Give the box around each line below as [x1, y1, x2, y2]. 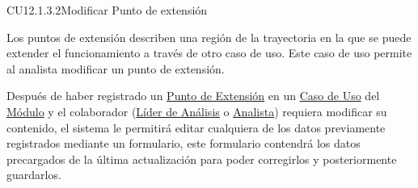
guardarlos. [6, 166, 61, 183]
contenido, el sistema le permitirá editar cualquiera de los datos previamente [6, 119, 386, 136]
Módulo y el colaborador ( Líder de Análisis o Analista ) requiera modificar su [6, 102, 387, 119]
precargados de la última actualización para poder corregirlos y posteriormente [6, 150, 397, 167]
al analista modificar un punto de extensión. [6, 60, 225, 77]
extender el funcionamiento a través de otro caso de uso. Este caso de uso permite [6, 44, 412, 61]
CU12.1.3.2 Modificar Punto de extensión [6, 2, 208, 18]
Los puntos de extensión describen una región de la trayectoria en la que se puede [6, 28, 412, 45]
